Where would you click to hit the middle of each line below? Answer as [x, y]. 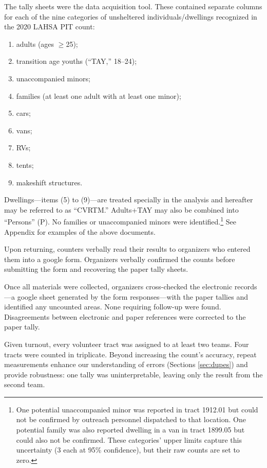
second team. [25, 384]
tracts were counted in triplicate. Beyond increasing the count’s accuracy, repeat [130, 354]
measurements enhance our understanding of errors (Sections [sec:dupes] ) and [126, 364]
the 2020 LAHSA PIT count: [50, 27]
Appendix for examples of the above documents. [80, 231]
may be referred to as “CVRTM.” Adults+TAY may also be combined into [121, 209]
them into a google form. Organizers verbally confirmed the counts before [120, 259]
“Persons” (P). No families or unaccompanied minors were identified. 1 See [120, 221]
